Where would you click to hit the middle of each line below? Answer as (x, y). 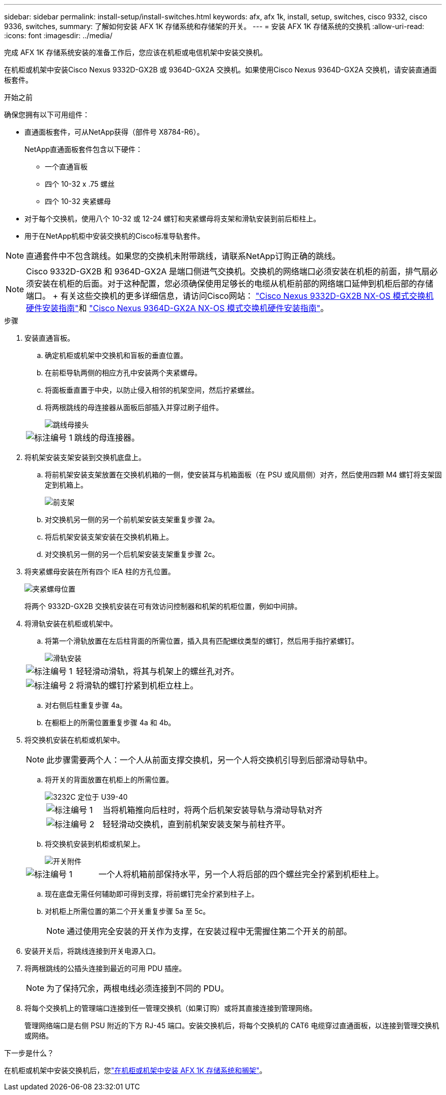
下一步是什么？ (29, 1053)
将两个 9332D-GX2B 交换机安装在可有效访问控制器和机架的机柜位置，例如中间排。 (163, 606)
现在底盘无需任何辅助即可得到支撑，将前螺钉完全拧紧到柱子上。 (152, 894)
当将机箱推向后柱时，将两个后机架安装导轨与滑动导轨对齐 (213, 810)
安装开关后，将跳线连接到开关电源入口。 (92, 951)
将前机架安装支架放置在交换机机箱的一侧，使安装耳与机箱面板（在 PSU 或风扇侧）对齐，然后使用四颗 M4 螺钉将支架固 (243, 475)
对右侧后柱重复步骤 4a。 (86, 705)
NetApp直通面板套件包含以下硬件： (84, 149)
